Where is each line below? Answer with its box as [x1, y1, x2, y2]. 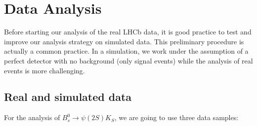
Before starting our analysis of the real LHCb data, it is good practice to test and [4, 27, 252, 37]
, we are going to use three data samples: [114, 112, 239, 123]
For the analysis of [4, 112, 60, 123]
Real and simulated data [4, 89, 132, 104]
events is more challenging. [4, 65, 85, 75]
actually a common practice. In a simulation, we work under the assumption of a [4, 46, 249, 56]
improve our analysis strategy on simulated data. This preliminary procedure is [4, 36, 244, 46]
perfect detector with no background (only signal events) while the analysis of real [4, 55, 253, 65]
